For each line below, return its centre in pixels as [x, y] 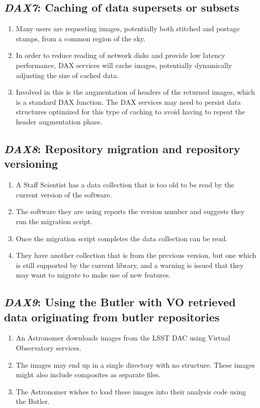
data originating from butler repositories [112, 317]
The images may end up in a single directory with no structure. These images [136, 364]
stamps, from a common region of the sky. [81, 38]
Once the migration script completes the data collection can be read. [122, 238]
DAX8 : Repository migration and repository [122, 148]
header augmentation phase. [59, 121]
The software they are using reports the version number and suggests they [130, 211]
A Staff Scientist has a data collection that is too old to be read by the [125, 185]
